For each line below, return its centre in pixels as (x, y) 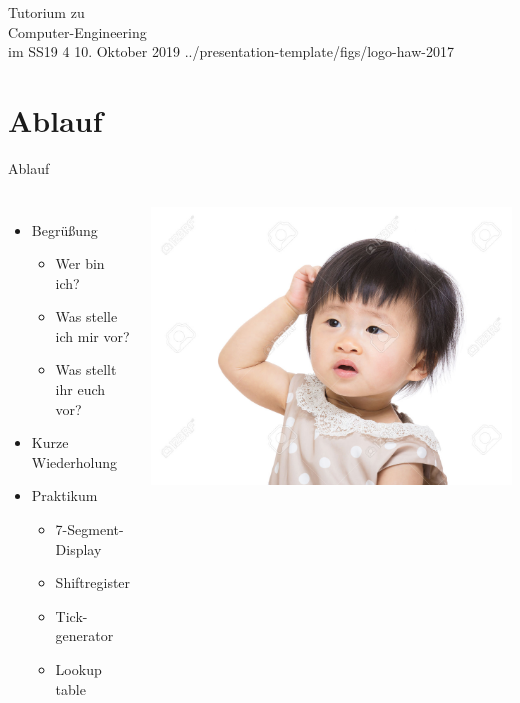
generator (84, 635)
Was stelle (86, 316)
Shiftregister (93, 582)
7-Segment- (89, 529)
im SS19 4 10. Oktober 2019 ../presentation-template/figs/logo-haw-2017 (231, 51)
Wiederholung (74, 461)
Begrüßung (64, 229)
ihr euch (80, 389)
